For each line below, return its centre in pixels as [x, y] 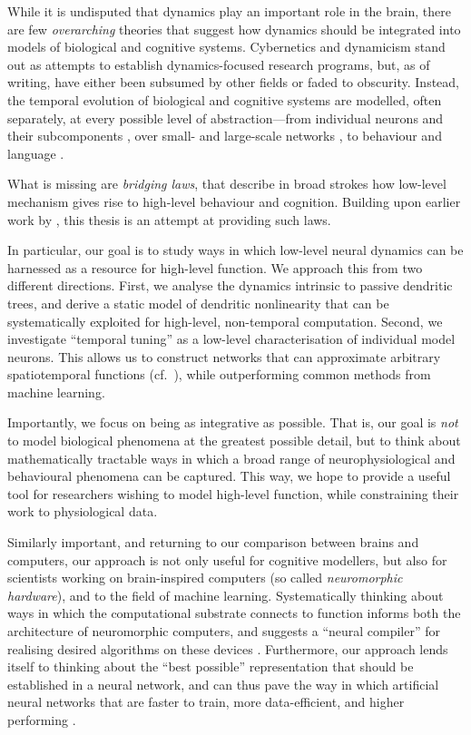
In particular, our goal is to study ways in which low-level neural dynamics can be [235, 250]
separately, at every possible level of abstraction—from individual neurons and [226, 118]
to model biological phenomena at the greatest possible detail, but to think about [234, 441]
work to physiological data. [83, 511]
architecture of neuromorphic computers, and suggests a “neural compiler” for [224, 631]
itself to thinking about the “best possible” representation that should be [211, 666]
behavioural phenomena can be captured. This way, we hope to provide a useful [229, 476]
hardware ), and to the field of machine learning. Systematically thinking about [226, 595]
